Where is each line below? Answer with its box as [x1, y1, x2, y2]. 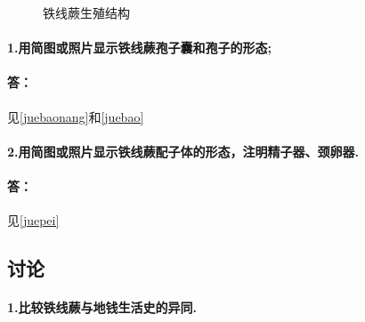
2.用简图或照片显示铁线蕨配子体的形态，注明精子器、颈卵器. [7, 141, 359, 160]
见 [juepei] [7, 211, 60, 229]
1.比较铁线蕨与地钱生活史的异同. [7, 298, 197, 317]
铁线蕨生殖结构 [43, 4, 130, 21]
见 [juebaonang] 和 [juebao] [7, 107, 144, 125]
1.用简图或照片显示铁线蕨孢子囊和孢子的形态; [7, 38, 272, 57]
